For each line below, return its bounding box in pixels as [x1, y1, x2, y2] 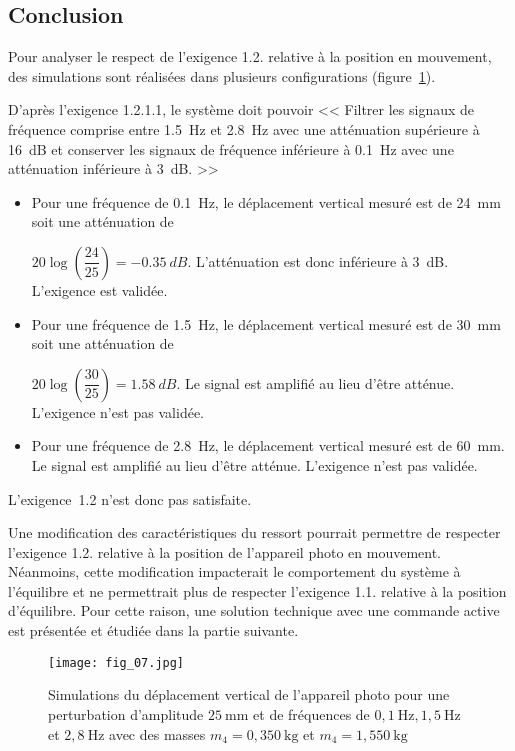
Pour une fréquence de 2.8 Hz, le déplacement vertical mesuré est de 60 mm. [31, 435, 505, 456]
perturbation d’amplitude [48, 703, 204, 724]
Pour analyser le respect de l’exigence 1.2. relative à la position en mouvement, [8, 46, 492, 67]
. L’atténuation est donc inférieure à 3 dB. [187, 250, 449, 271]
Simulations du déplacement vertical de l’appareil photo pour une [48, 684, 450, 705]
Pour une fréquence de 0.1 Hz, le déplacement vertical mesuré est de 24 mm [31, 191, 501, 212]
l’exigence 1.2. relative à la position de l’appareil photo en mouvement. [8, 541, 441, 562]
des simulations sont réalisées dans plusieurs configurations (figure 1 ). [8, 65, 436, 86]
